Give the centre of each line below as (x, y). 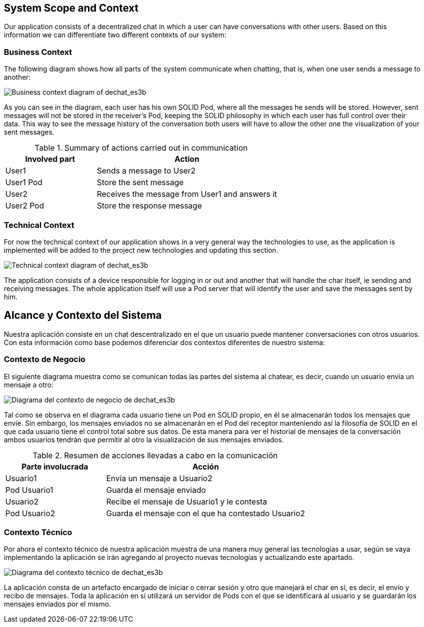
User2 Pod (25, 206)
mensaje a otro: (29, 384)
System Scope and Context (71, 8)
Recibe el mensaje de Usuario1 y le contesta (187, 501)
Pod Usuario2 (30, 513)
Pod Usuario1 (29, 490)
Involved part (50, 159)
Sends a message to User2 (146, 171)
